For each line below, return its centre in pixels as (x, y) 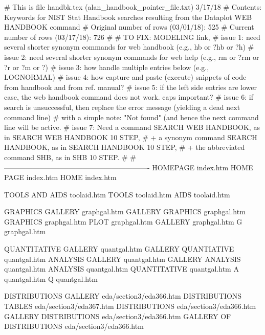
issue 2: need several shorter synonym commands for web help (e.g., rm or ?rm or (132, 57)
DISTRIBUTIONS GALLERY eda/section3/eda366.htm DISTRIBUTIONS (123, 296)
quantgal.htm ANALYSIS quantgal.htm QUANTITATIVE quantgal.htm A (122, 269)
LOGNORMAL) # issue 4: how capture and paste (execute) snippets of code (125, 77)
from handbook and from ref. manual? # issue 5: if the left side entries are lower (131, 87)
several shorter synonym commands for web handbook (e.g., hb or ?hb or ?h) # (129, 47)
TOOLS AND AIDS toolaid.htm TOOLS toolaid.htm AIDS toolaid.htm (117, 194)
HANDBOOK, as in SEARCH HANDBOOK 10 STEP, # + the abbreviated (125, 147)
